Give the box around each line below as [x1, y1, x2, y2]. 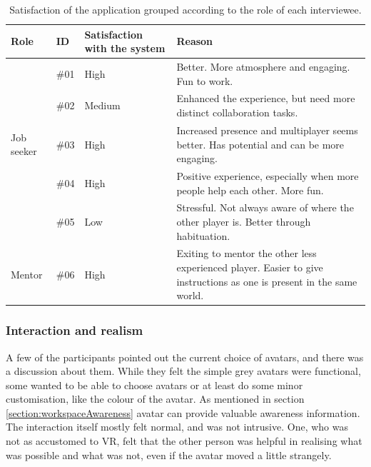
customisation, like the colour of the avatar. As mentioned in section [6, 391, 305, 406]
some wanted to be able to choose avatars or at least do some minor [6, 377, 303, 392]
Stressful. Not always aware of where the [176, 200, 354, 215]
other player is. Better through [176, 214, 311, 229]
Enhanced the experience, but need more [176, 91, 355, 106]
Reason [176, 34, 213, 49]
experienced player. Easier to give [176, 260, 323, 274]
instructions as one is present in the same [176, 273, 357, 288]
